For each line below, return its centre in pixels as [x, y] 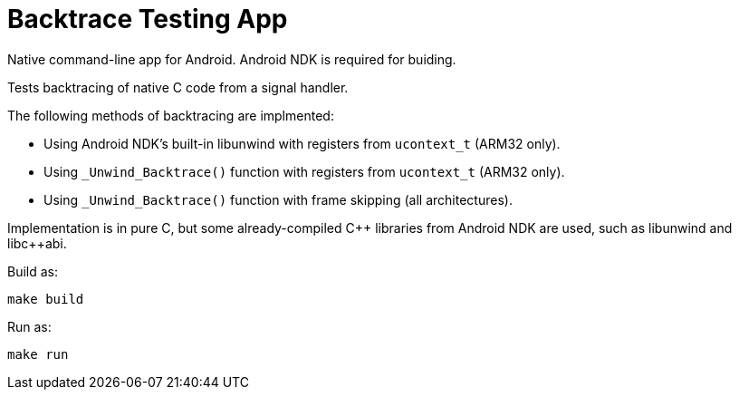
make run [38, 354]
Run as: [29, 326]
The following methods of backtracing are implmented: [171, 115]
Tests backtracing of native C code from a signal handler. [178, 87]
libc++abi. [37, 243]
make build [46, 299]
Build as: [33, 271]
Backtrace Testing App [148, 19]
